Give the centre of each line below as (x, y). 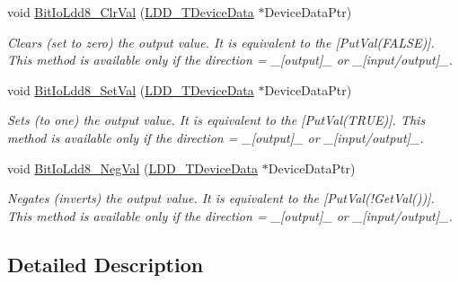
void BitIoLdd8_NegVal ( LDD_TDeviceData (133, 168)
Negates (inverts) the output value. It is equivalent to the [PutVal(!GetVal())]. (221, 198)
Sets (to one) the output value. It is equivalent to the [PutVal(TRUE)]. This (216, 120)
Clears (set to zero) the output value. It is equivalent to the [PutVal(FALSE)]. (221, 42)
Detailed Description (106, 264)
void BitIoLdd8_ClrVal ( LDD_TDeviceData (131, 12)
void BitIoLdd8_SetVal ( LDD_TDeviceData (131, 89)
